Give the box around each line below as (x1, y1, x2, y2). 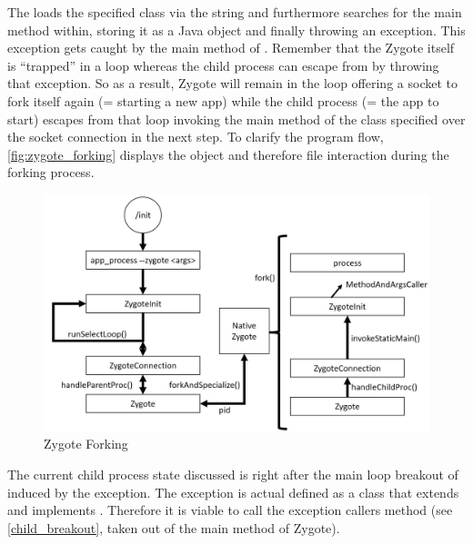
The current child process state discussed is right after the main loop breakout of (7, 464, 458, 483)
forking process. (7, 163, 95, 182)
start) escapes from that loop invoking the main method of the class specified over (7, 109, 466, 128)
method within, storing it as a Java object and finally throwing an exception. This (7, 20, 466, 39)
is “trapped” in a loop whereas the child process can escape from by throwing (7, 55, 439, 74)
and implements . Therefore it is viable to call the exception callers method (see (7, 500, 453, 519)
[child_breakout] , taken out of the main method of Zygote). (7, 518, 340, 537)
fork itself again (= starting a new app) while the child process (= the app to (7, 91, 439, 110)
